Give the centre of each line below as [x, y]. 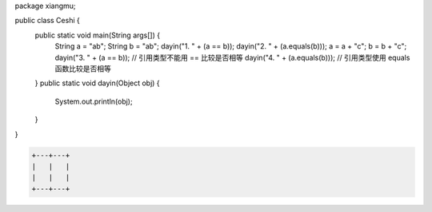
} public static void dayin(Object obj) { [97, 83]
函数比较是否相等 [83, 69]
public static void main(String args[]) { [97, 35]
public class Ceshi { [47, 21]
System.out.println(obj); [94, 101]
